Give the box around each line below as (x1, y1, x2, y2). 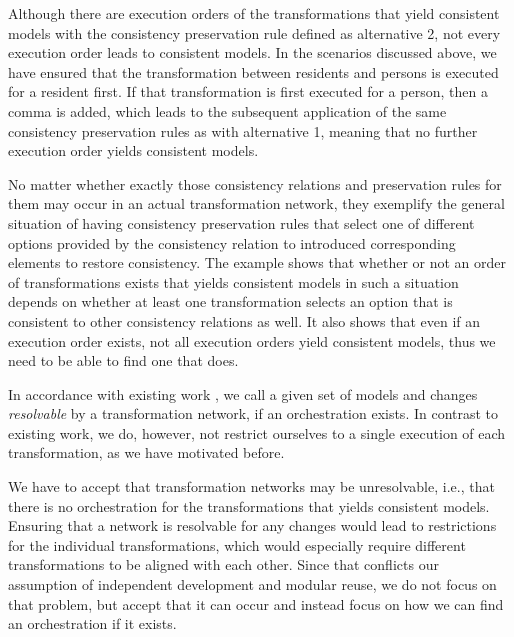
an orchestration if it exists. (8, 613, 177, 634)
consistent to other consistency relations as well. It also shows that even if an (8, 310, 481, 331)
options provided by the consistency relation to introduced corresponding (8, 232, 456, 253)
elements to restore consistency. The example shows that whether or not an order (8, 252, 507, 273)
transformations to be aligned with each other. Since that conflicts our (8, 554, 439, 575)
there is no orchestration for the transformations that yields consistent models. (8, 495, 490, 516)
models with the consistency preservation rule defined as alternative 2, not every (8, 22, 501, 43)
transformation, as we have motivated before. (8, 442, 285, 463)
